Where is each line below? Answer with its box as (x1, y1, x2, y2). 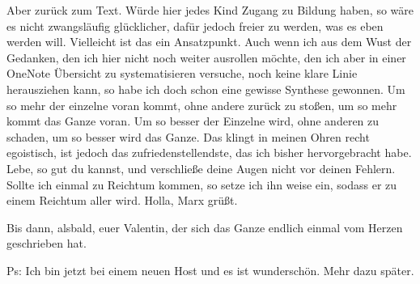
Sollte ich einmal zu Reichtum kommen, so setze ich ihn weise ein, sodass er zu (6, 176, 397, 193)
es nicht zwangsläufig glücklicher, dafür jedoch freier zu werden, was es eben (6, 17, 384, 34)
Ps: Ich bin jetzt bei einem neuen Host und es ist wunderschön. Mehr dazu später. (6, 261, 414, 278)
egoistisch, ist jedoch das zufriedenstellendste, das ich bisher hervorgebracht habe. (6, 144, 412, 161)
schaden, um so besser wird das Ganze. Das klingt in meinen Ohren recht (6, 128, 370, 145)
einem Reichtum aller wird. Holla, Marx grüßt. (6, 192, 238, 209)
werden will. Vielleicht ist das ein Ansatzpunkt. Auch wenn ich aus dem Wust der (6, 33, 412, 50)
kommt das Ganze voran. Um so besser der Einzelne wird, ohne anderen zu (6, 112, 380, 129)
